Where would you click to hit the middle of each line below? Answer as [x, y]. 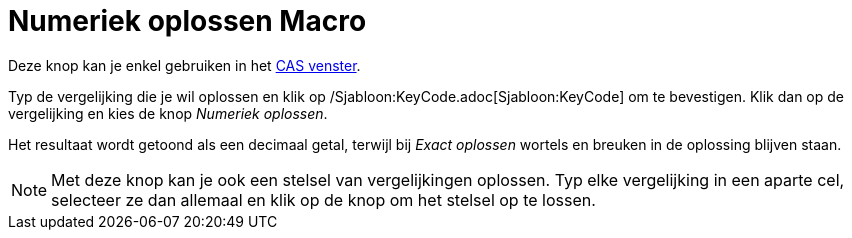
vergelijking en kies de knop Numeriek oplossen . [168, 113]
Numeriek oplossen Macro [187, 21]
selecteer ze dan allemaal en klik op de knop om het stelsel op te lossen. [323, 199]
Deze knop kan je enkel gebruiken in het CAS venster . [184, 65]
